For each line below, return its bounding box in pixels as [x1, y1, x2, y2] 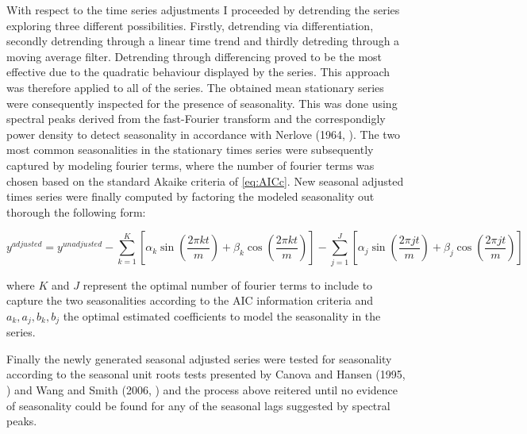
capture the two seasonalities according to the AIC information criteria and [6, 292, 374, 309]
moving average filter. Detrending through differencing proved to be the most [6, 48, 383, 64]
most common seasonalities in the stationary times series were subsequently [6, 141, 374, 158]
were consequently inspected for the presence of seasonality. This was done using [6, 94, 398, 111]
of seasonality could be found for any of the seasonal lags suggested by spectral [6, 397, 390, 413]
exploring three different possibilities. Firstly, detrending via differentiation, [6, 17, 374, 33]
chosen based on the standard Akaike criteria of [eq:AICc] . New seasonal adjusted [6, 172, 404, 189]
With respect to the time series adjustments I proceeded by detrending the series [6, 2, 400, 17]
